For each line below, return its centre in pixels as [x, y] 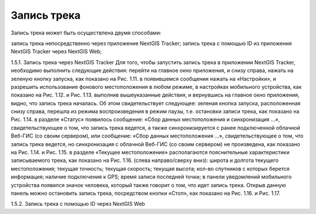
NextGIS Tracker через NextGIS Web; [56, 51]
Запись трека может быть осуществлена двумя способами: [86, 33]
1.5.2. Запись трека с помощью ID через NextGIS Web [78, 204]
